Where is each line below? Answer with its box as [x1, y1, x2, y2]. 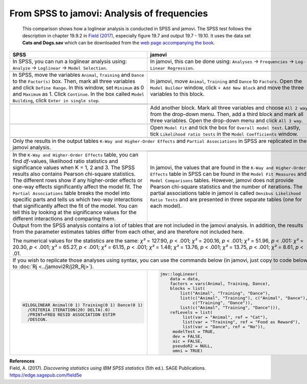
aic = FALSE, [172, 338, 203, 344]
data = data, [169, 276, 201, 281]
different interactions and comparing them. [12, 215, 116, 222]
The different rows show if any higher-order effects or [12, 176, 143, 184]
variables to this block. [150, 90, 205, 97]
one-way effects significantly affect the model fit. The [12, 183, 142, 190]
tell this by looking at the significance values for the [12, 209, 137, 216]
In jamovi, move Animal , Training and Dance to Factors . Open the [150, 77, 302, 84]
